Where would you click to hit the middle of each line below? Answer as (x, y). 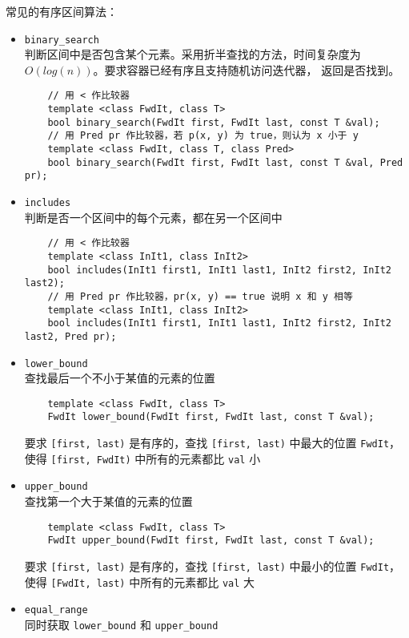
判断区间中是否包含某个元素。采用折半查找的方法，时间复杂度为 (192, 54)
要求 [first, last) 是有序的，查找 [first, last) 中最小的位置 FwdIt (207, 565)
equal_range (56, 610)
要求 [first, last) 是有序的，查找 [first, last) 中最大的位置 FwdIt (207, 443)
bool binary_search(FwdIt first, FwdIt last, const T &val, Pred (225, 162)
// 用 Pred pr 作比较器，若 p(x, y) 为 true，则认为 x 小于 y (203, 136)
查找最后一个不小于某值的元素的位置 (120, 378)
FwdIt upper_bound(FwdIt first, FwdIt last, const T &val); (211, 541)
